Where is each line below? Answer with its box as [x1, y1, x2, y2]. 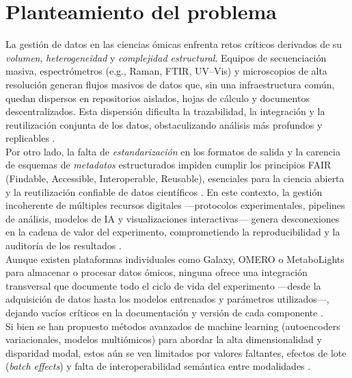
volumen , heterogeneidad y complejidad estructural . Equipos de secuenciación [5, 50, 327, 64]
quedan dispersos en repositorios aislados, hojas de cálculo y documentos [5, 90, 310, 105]
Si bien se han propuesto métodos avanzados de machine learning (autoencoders [5, 318, 340, 333]
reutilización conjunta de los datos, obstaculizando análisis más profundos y [5, 117, 323, 131]
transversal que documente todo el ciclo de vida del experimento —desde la [5, 278, 321, 292]
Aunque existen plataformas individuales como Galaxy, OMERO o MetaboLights [5, 251, 344, 266]
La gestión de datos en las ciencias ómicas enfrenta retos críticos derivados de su [5, 37, 342, 51]
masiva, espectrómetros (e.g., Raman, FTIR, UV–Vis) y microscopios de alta [5, 64, 327, 78]
